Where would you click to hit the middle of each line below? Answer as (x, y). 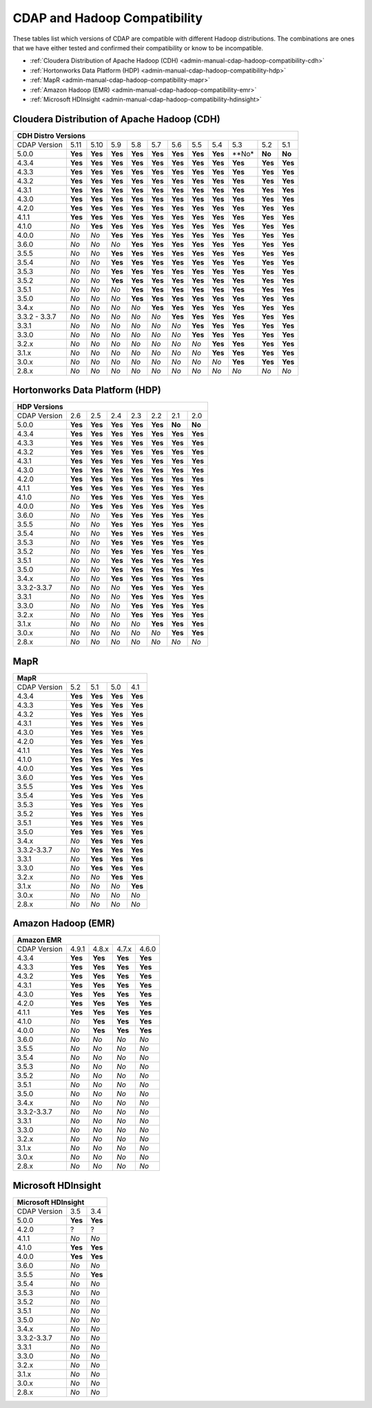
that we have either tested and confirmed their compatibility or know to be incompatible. (138, 48)
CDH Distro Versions (51, 136)
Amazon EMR (39, 940)
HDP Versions (40, 407)
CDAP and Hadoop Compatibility (108, 18)
